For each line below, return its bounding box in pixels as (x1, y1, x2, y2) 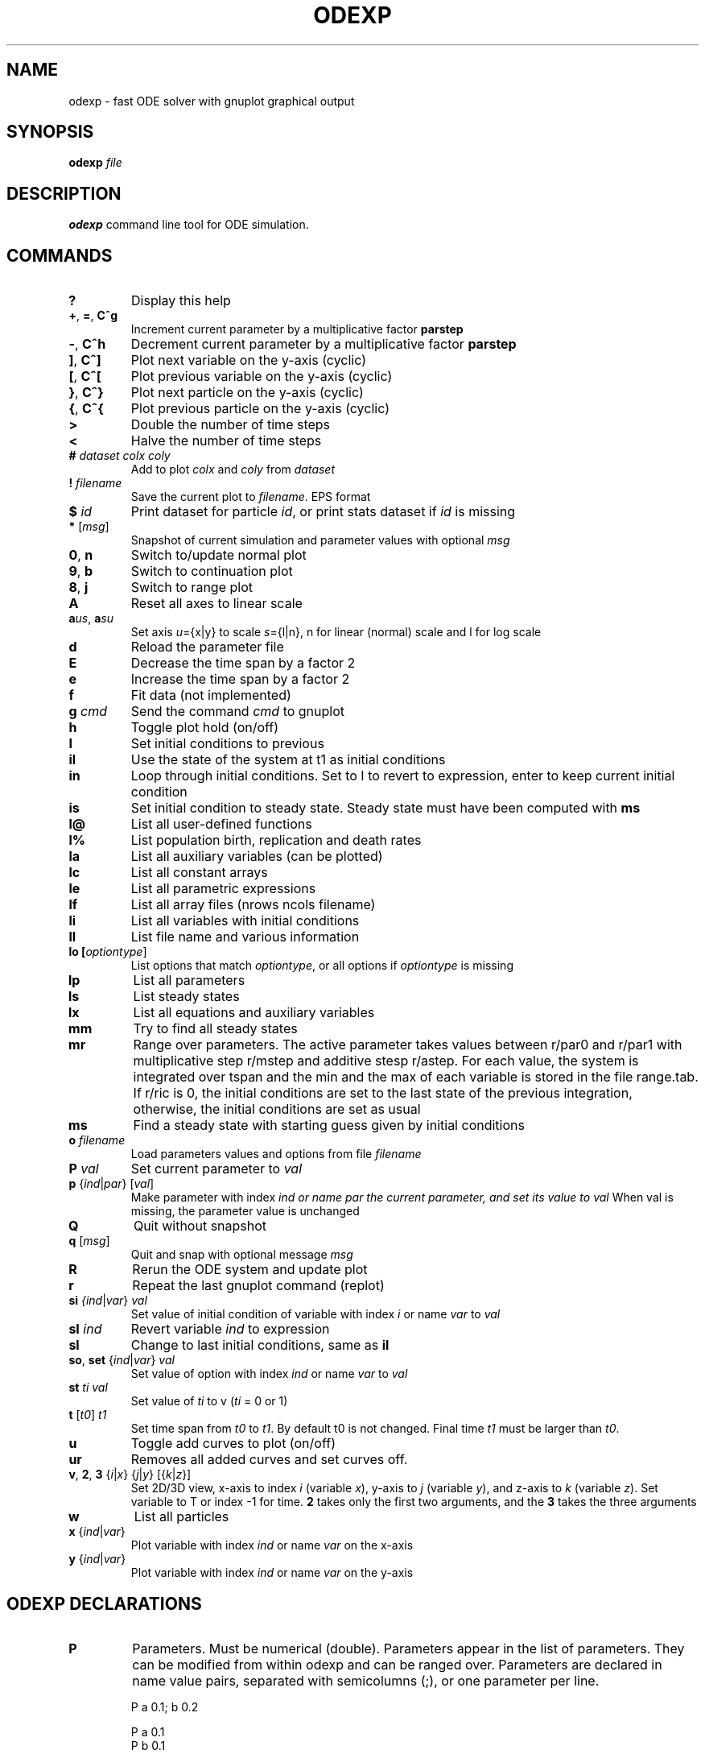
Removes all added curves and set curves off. (130, 1451, 408, 1468)
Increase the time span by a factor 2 (130, 671, 350, 688)
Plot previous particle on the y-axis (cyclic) (130, 400, 390, 417)
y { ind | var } (68, 1552, 126, 1566)
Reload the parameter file (130, 639, 284, 656)
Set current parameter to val (130, 1160, 303, 1177)
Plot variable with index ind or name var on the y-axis (130, 1566, 414, 1580)
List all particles (134, 1508, 229, 1525)
